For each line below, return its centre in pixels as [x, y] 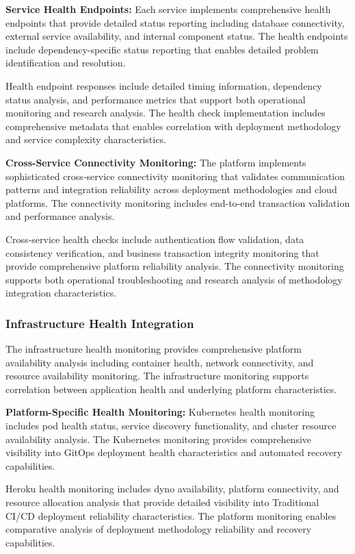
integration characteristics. [61, 293]
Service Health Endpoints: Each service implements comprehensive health [168, 9]
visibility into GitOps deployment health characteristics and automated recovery [174, 452]
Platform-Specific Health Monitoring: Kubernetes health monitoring [160, 412]
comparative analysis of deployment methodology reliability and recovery [159, 529]
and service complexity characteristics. [86, 139]
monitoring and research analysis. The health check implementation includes [166, 113]
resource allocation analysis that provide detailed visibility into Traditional [162, 502]
